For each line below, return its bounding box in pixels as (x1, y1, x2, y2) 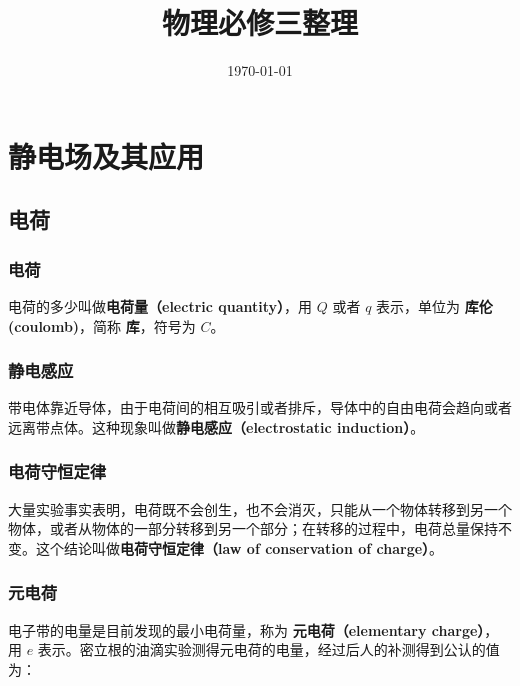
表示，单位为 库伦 (376, 295, 493, 316)
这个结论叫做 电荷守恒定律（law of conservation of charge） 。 (35, 537, 444, 558)
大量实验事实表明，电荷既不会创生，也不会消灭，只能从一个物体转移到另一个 (8, 498, 512, 519)
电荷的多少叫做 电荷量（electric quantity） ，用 (8, 295, 313, 316)
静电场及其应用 (8, 135, 205, 176)
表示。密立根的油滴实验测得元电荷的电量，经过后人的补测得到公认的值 (37, 639, 500, 660)
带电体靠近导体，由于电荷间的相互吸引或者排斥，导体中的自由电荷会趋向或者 (8, 397, 512, 418)
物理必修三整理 (161, 2, 358, 43)
